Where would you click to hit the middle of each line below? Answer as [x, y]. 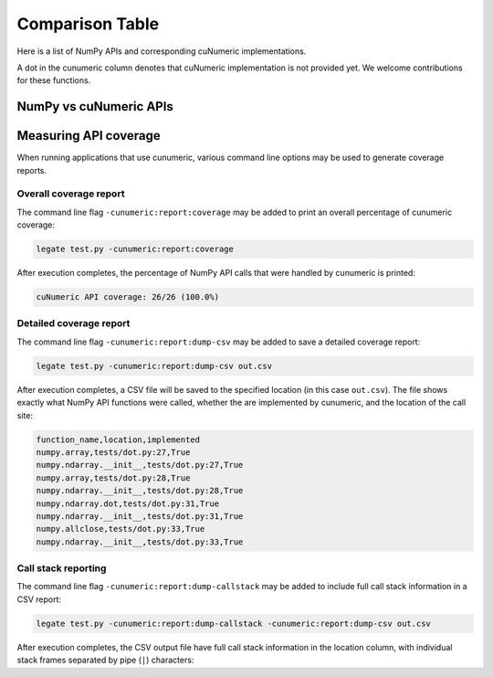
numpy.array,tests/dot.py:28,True [113, 478]
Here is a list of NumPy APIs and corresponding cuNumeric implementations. [162, 51]
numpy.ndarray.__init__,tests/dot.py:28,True [140, 491]
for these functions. [54, 80]
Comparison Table [88, 24]
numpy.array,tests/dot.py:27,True [113, 452]
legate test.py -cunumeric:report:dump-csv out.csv [154, 366]
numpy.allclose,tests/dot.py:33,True [121, 529]
